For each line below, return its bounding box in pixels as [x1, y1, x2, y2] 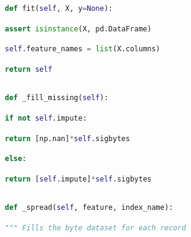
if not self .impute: [5, 113, 87, 122]
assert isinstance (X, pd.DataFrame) [5, 24, 152, 33]
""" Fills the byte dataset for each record [5, 223, 186, 232]
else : [5, 154, 27, 163]
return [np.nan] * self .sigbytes [5, 134, 130, 143]
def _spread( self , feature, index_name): [5, 203, 174, 212]
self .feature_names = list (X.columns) [5, 45, 160, 54]
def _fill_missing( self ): [5, 93, 108, 103]
